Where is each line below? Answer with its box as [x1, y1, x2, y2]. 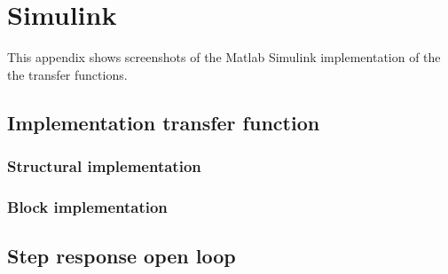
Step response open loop [7, 242, 236, 270]
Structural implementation [7, 155, 201, 177]
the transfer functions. [7, 65, 128, 83]
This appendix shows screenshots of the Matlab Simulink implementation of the [7, 48, 441, 67]
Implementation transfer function [7, 108, 320, 136]
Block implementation [7, 195, 168, 217]
